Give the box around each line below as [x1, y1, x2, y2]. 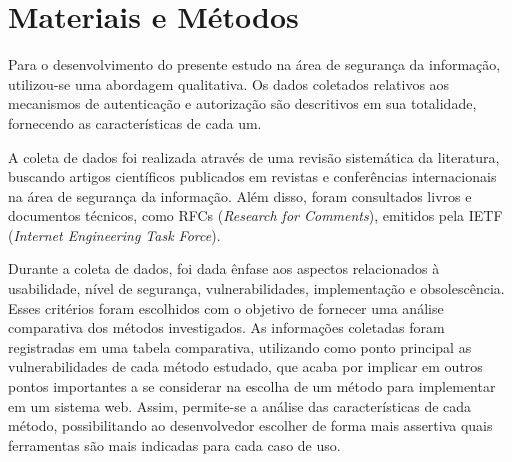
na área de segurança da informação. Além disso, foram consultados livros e [8, 185, 472, 206]
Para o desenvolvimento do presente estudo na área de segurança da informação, [8, 54, 501, 75]
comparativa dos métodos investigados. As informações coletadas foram [8, 317, 445, 338]
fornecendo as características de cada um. [8, 112, 262, 133]
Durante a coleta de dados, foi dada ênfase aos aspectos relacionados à [8, 258, 440, 279]
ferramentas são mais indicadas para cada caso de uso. [8, 434, 341, 455]
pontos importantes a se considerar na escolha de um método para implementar [8, 376, 496, 397]
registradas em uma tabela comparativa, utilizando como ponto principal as [8, 336, 472, 357]
